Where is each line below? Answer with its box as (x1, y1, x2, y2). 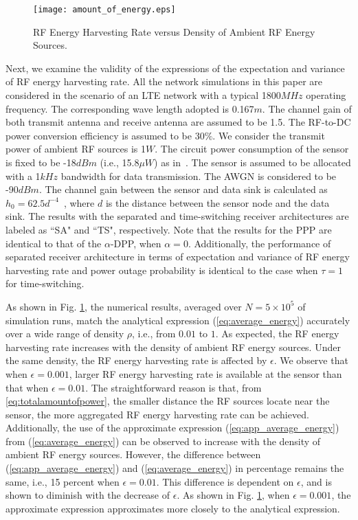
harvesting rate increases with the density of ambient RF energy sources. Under (5, 339, 341, 354)
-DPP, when (110, 236, 161, 250)
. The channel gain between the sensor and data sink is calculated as (38, 182, 328, 196)
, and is (300, 474, 332, 488)
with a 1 (5, 168, 41, 183)
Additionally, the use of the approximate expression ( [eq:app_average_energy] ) (5, 420, 339, 435)
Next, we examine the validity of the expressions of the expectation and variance (5, 60, 345, 75)
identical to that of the (5, 236, 102, 250)
